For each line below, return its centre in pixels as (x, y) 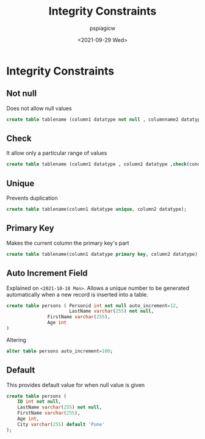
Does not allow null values (39, 108)
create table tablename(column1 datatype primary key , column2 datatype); (103, 254)
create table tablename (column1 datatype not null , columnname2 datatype (105, 119)
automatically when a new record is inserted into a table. (77, 294)
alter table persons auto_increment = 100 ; (60, 351)
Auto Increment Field (47, 273)
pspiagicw (103, 28)
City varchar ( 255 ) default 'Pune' (61, 424)
